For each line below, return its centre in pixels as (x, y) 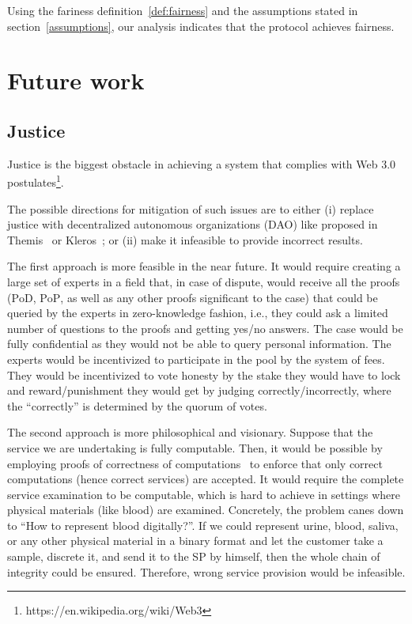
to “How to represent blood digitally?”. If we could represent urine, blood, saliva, (203, 525)
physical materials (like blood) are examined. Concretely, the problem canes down (206, 510)
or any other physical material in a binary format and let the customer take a (195, 541)
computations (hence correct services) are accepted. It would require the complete (206, 479)
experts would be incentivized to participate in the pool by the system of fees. (196, 359)
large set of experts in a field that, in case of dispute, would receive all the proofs (204, 281)
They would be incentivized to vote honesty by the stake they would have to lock (204, 374)
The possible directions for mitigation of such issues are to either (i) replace (191, 208)
